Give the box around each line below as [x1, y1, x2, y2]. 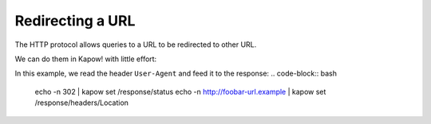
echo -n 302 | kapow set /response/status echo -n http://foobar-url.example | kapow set [34, 87, 326, 96]
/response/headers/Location [34, 98, 129, 107]
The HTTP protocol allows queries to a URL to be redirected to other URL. [14, 40, 257, 49]
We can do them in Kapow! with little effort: [14, 54, 157, 64]
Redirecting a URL [14, 12, 136, 29]
